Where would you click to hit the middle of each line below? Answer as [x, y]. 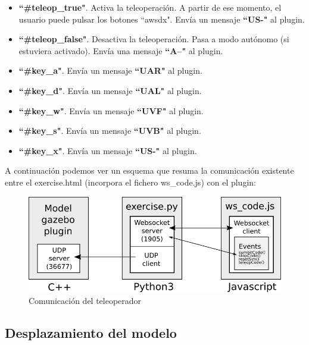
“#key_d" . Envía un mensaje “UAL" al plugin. [110, 90]
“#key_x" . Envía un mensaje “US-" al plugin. [108, 150]
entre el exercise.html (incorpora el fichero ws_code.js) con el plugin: [130, 182]
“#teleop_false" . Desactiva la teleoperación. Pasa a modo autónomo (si [154, 39]
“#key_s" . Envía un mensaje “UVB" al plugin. [110, 131]
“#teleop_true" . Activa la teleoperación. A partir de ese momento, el [150, 7]
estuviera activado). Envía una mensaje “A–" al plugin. [121, 50]
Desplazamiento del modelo [91, 332]
